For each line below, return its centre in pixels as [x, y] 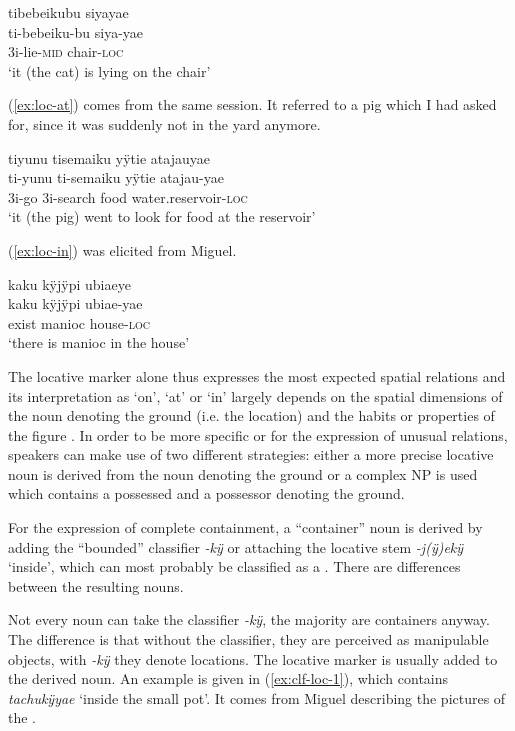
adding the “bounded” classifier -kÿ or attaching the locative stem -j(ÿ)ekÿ [236, 546]
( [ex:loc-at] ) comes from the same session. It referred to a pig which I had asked [252, 104]
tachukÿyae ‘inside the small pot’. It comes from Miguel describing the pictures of [257, 697]
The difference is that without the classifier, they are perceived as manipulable [248, 639]
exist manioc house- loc [79, 322]
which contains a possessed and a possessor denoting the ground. [206, 493]
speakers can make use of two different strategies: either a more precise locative [251, 454]
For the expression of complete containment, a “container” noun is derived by [245, 527]
